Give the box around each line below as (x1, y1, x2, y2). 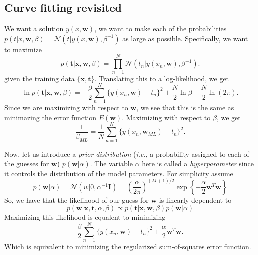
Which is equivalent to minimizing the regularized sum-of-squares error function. (4, 241, 251, 252)
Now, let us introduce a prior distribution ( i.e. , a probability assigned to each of (4, 148, 249, 159)
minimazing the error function (4, 112, 97, 122)
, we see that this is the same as (136, 102, 234, 113)
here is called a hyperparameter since (142, 158, 254, 169)
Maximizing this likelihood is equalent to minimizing (4, 212, 166, 222)
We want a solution (4, 23, 64, 34)
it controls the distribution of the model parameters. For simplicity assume (4, 168, 233, 178)
